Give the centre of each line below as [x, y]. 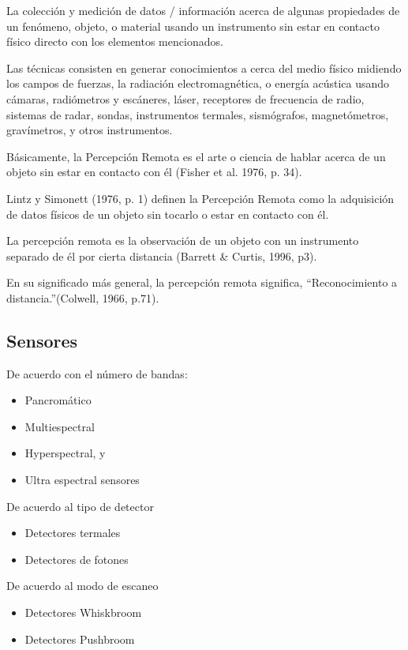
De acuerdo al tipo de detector [80, 506]
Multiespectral [60, 426]
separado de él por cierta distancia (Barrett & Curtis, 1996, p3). [162, 255]
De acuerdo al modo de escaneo [82, 586]
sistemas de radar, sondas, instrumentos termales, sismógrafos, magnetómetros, [198, 114]
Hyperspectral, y [65, 453]
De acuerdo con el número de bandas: [97, 373]
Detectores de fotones [77, 559]
